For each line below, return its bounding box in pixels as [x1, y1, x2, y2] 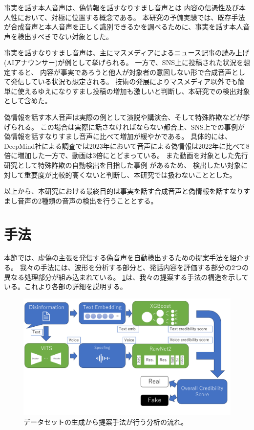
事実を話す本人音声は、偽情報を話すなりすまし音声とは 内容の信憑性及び [4, 2, 239, 12]
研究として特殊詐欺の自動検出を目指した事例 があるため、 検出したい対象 [4, 159, 241, 170]
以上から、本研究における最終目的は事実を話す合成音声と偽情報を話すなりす [4, 186, 250, 196]
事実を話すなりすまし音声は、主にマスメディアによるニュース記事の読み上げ [4, 47, 249, 58]
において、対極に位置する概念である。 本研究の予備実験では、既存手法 [17, 12, 245, 22]
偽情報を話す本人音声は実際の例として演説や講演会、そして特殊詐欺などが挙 [4, 112, 250, 122]
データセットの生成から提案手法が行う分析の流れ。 [23, 416, 188, 427]
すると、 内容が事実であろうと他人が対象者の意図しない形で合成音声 [10, 67, 232, 77]
